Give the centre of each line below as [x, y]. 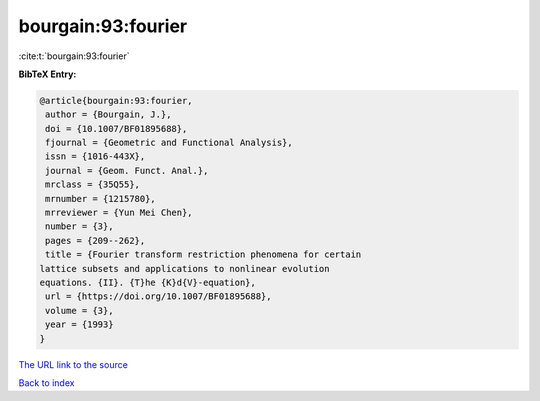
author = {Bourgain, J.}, [108, 114]
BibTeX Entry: [47, 74]
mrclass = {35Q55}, [92, 184]
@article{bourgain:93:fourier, [116, 100]
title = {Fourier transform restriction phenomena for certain [203, 254]
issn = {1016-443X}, [95, 156]
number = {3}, [79, 226]
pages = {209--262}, [95, 240]
